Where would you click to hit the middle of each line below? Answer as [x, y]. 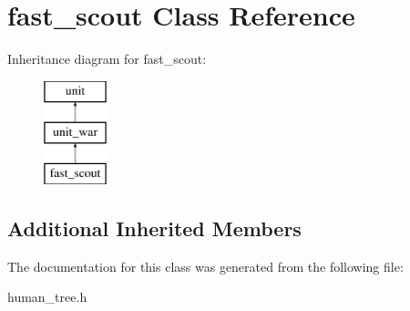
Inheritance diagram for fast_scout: [107, 59]
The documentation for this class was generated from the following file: [205, 266]
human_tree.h [47, 297]
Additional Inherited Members [154, 228]
